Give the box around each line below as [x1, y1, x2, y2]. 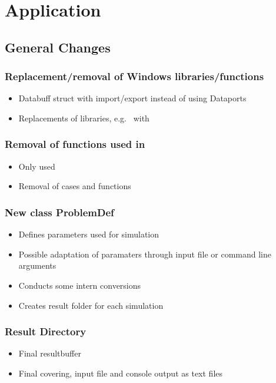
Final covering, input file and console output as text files [18, 367, 223, 379]
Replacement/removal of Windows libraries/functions [5, 69, 264, 84]
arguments [18, 259, 56, 272]
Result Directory [5, 324, 87, 339]
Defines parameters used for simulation [18, 228, 159, 240]
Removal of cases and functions [18, 180, 131, 192]
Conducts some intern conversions [18, 279, 141, 291]
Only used [18, 160, 55, 172]
